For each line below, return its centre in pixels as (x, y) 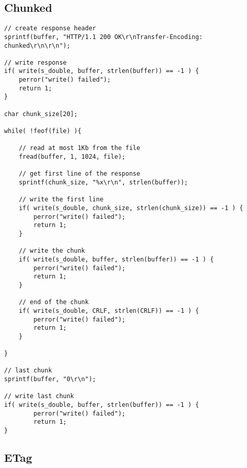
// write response (35, 62)
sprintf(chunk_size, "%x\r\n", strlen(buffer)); (103, 183)
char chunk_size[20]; (41, 114)
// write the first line (61, 200)
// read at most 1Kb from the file (79, 148)
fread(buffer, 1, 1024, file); (72, 157)
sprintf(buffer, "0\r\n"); (50, 379)
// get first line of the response (79, 174)
